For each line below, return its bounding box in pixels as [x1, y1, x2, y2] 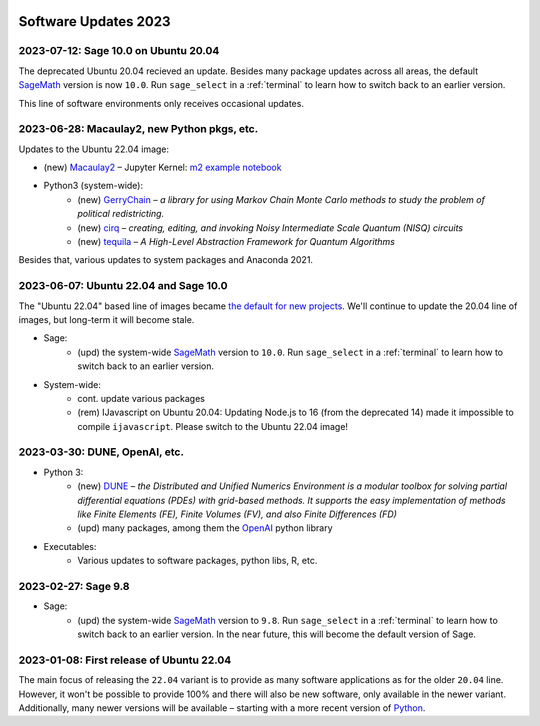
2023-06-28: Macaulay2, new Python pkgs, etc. [18, 122, 259, 136]
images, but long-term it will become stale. [18, 313, 195, 325]
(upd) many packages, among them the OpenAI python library [77, 522, 334, 534]
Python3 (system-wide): [43, 180, 144, 192]
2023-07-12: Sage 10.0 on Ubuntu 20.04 [18, 44, 220, 58]
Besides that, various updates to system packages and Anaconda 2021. [18, 254, 314, 266]
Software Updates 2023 [18, 13, 171, 30]
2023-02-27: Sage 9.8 [18, 579, 130, 593]
